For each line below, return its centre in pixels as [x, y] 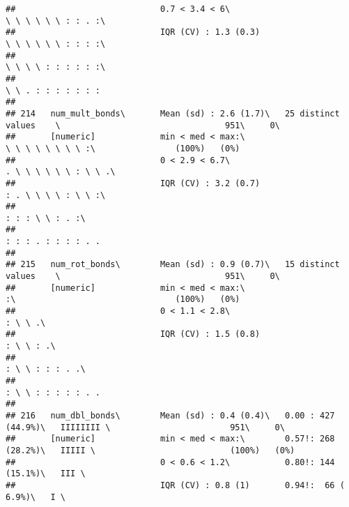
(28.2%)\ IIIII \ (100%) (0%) [150, 450]
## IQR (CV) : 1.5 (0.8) [133, 334]
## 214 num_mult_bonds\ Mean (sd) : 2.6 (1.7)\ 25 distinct [173, 113]
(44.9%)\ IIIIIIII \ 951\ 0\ [145, 427]
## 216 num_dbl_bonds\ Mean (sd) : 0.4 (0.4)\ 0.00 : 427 [170, 415]
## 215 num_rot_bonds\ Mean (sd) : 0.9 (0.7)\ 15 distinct [173, 265]
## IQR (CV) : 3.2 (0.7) [133, 183]
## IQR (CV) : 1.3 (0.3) [133, 32]
